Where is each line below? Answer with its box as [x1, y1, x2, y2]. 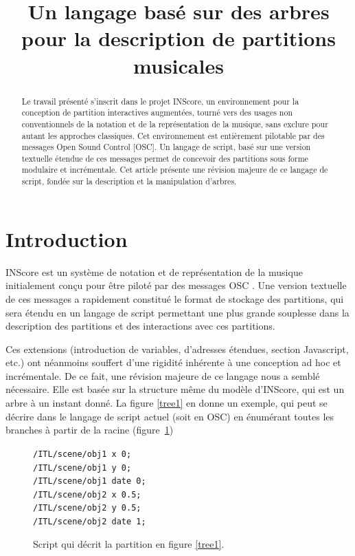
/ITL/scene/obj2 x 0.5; [33, 489, 141, 500]
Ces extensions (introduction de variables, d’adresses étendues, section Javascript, [5, 341, 349, 356]
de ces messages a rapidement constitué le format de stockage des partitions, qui [5, 291, 344, 306]
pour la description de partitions [21, 24, 336, 52]
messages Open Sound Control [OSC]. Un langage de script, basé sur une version [21, 141, 311, 153]
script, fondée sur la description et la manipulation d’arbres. [21, 175, 237, 187]
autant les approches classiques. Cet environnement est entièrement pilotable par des [21, 129, 325, 141]
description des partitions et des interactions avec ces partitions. [5, 319, 275, 333]
